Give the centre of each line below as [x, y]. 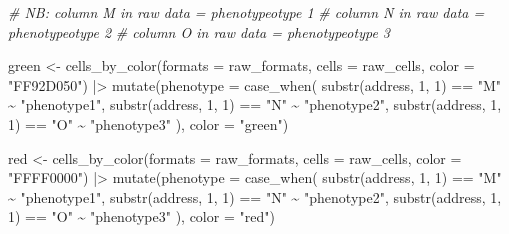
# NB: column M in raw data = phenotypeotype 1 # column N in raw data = [246, 12]
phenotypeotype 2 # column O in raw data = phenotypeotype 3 [199, 31]
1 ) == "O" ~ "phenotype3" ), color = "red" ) [141, 216]
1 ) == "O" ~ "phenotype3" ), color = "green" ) [148, 123]
